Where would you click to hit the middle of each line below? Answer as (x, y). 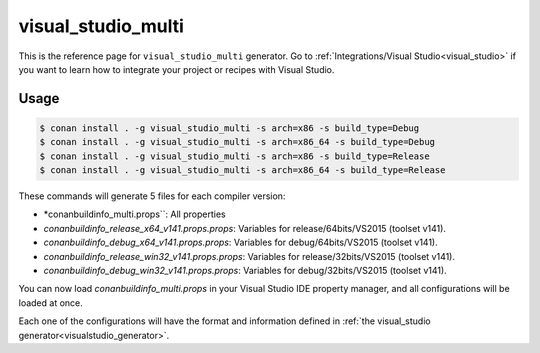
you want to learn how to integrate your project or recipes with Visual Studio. (176, 69)
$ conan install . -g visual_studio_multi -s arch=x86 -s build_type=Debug (229, 128)
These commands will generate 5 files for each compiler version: (152, 196)
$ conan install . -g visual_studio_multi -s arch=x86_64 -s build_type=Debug (237, 142)
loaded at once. (51, 302)
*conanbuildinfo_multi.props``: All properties (134, 214)
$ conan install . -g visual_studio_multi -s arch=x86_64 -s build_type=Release (242, 170)
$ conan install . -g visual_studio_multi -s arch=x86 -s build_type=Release (234, 156)
